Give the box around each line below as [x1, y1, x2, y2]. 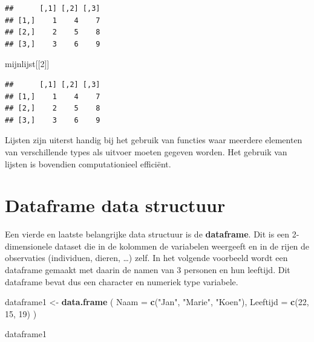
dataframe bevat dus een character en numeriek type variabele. [5, 275, 238, 288]
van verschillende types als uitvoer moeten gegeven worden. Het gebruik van [5, 145, 287, 158]
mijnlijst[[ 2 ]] [5, 57, 50, 70]
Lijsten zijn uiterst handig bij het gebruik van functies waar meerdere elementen [5, 134, 303, 146]
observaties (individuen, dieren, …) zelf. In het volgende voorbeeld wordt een [5, 251, 288, 264]
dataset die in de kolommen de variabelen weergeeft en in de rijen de [54, 239, 310, 252]
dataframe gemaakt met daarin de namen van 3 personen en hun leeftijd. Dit [5, 263, 290, 276]
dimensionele [5, 239, 52, 252]
